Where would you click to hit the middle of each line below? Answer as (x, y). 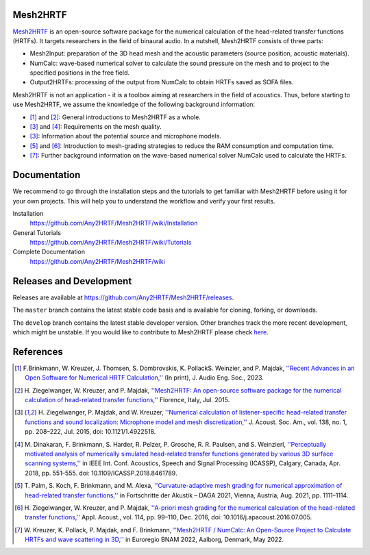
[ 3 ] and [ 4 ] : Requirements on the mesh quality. (96, 127)
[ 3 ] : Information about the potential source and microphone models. (126, 136)
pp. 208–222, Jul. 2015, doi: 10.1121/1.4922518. (90, 432)
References (38, 352)
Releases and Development (72, 281)
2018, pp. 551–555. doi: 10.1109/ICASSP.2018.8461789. (101, 473)
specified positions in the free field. (80, 73)
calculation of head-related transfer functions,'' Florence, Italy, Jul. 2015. (127, 400)
